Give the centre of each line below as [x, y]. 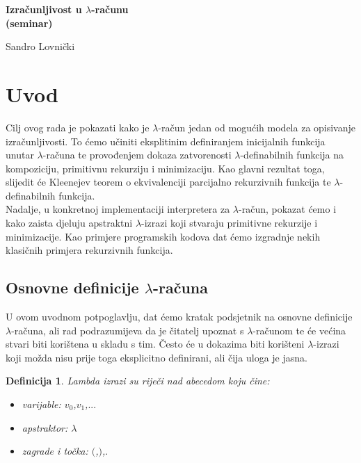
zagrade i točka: [55, 451]
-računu [110, 9]
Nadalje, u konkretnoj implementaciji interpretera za [118, 209]
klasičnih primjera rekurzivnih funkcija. [89, 250]
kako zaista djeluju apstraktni [69, 223]
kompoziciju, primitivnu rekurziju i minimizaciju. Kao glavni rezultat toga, [165, 168]
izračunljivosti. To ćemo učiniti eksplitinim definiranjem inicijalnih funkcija [166, 141]
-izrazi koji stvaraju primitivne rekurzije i [230, 223]
